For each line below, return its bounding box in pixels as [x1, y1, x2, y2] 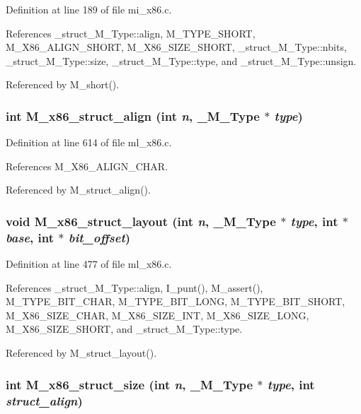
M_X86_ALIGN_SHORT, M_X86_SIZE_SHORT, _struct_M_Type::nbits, [6, 40, 347, 54]
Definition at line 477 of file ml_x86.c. [6, 256, 172, 271]
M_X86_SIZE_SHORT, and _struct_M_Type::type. [6, 321, 243, 336]
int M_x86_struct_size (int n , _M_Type [6, 375, 253, 393]
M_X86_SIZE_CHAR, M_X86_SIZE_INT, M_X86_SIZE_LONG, [6, 307, 309, 322]
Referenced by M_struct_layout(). [6, 345, 157, 360]
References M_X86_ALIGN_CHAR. [6, 158, 168, 173]
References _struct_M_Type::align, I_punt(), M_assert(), [6, 280, 263, 295]
